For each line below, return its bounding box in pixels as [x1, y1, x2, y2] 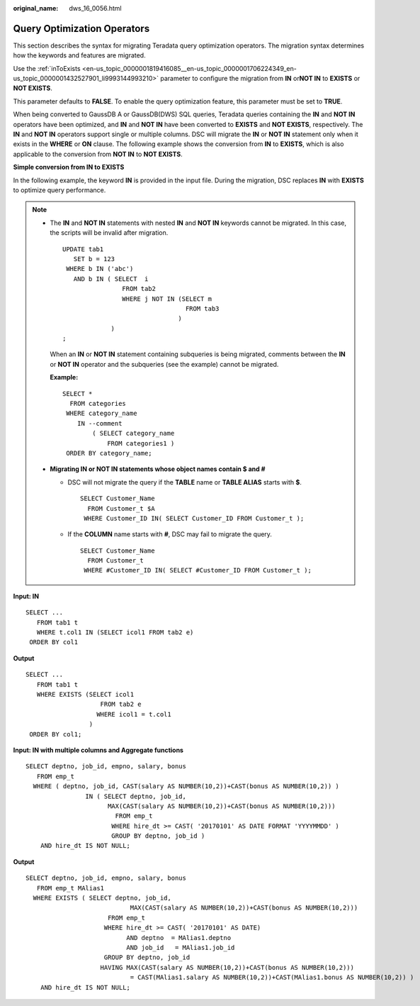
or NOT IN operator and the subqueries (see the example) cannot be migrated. [50, 360, 279, 368]
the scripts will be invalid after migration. [50, 228, 169, 237]
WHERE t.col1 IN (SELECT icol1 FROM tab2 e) [36, 629, 194, 636]
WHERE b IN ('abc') [66, 265, 134, 273]
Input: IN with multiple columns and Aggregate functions [13, 746, 184, 754]
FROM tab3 [185, 304, 220, 312]
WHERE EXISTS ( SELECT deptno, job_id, [33, 894, 171, 902]
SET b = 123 [73, 255, 115, 262]
